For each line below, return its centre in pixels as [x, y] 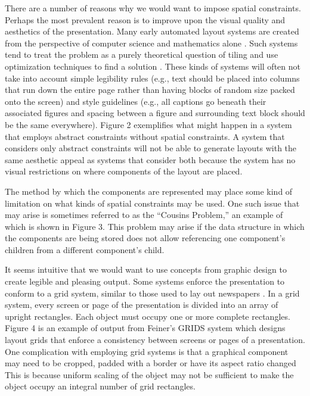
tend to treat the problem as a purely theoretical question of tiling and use [142, 54]
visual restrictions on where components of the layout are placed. [124, 171]
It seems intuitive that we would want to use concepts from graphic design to [146, 269]
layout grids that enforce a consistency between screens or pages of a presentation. [155, 340]
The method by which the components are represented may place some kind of [149, 191]
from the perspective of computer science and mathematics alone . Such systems [151, 43]
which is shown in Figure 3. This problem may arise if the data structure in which [155, 226]
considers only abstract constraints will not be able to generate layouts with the [151, 148]
